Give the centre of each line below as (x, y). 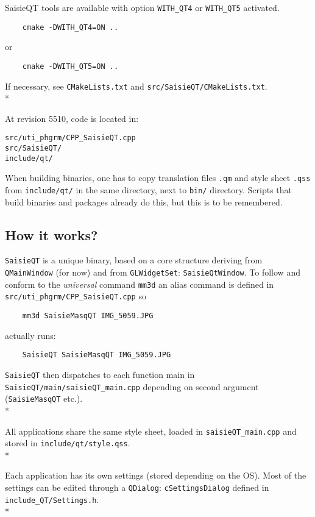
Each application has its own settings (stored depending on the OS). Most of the (156, 475)
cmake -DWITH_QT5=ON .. (70, 66)
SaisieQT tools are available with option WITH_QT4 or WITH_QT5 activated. (142, 7)
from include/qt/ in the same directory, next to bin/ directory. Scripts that (149, 190)
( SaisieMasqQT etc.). (44, 398)
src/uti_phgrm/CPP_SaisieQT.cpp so (76, 296)
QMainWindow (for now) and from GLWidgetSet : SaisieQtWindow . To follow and (153, 272)
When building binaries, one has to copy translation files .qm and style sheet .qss (158, 178)
